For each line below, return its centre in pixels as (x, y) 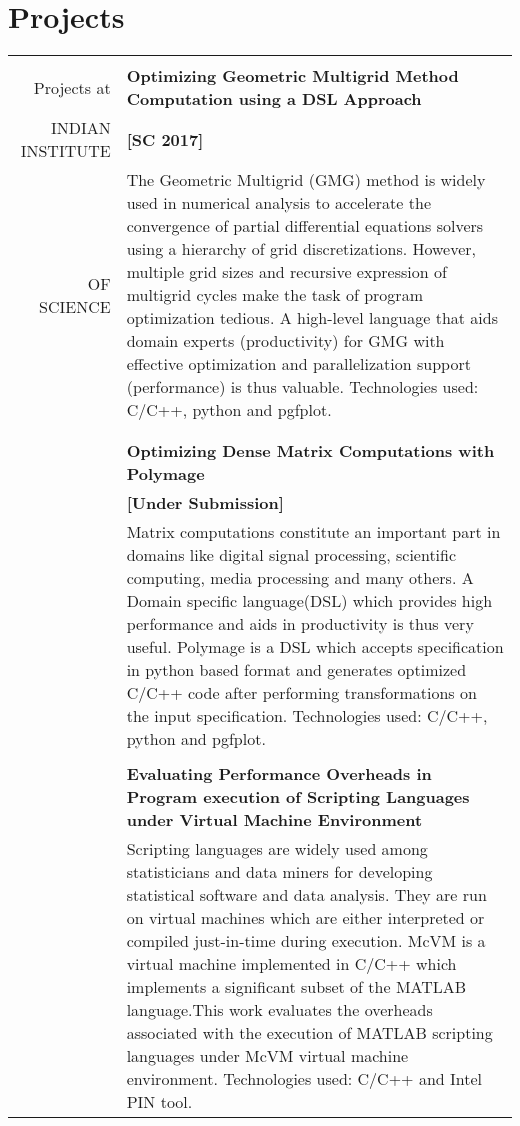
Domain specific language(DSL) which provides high (309, 601)
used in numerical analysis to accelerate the (278, 203)
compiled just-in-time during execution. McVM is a (306, 941)
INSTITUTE (65, 151)
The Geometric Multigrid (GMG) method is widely (306, 180)
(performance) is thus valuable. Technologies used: (302, 387)
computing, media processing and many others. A (300, 578)
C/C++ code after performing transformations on (301, 693)
